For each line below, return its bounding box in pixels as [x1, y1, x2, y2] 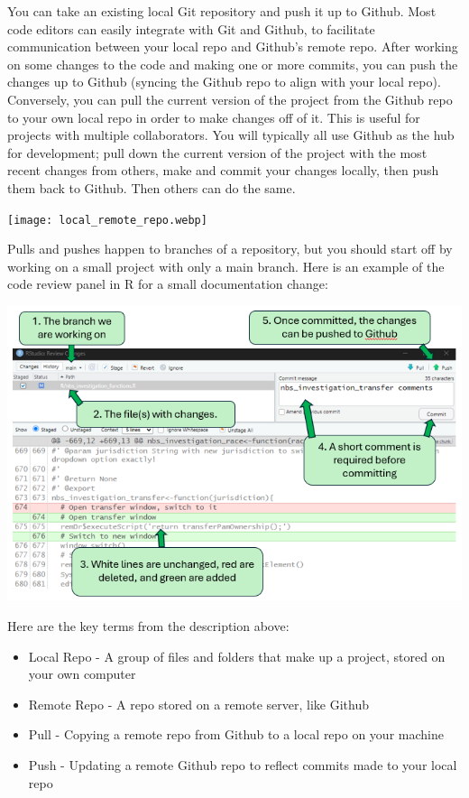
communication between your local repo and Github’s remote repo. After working [7, 37, 458, 56]
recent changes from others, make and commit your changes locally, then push [7, 161, 439, 180]
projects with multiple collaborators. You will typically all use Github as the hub [7, 125, 455, 144]
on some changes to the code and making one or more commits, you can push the [7, 54, 458, 73]
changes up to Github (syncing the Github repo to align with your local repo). [7, 72, 441, 91]
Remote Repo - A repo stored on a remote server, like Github [28, 694, 370, 713]
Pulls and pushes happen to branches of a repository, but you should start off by [7, 239, 453, 258]
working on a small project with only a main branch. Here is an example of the [7, 256, 445, 275]
